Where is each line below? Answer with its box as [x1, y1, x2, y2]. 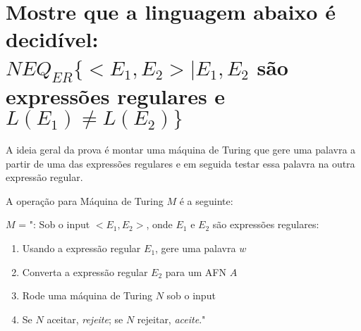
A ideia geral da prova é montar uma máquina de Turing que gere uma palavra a [6, 142, 356, 157]
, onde [146, 217, 173, 232]
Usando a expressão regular [22, 241, 141, 256]
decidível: [6, 25, 99, 54]
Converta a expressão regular [22, 264, 148, 279]
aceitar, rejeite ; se [47, 311, 123, 326]
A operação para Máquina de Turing [6, 193, 164, 208]
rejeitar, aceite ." [137, 311, 206, 326]
